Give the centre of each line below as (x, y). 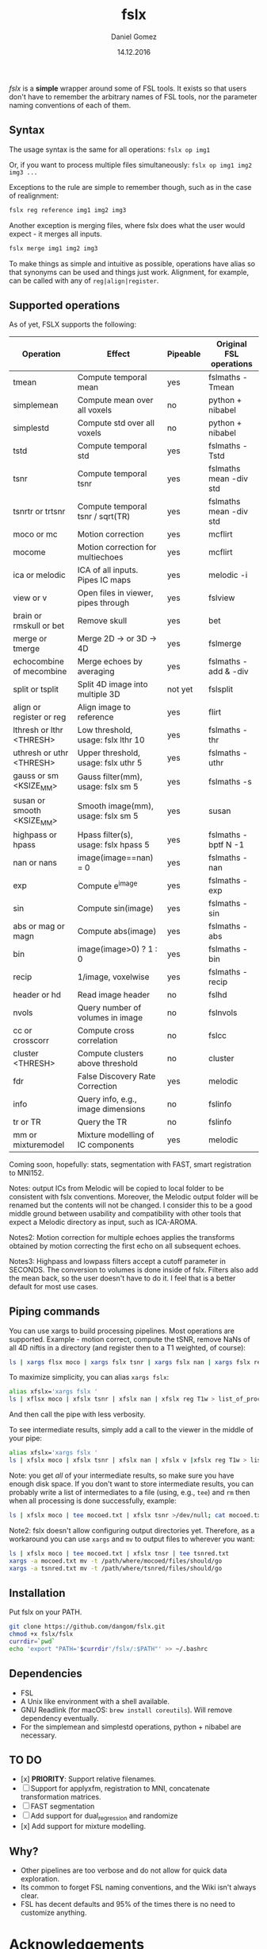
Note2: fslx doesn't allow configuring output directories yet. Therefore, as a (132, 1530)
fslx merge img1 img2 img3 (53, 248)
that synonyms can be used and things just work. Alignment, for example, (129, 272)
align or (27, 707)
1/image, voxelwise (113, 977)
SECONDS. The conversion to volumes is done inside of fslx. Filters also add (133, 1269)
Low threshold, (105, 730)
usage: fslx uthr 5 (110, 763)
